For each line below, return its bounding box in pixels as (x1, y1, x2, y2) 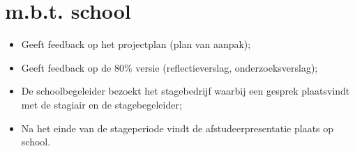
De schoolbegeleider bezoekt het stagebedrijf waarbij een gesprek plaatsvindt (21, 84, 350, 98)
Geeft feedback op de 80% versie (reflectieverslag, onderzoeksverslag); (21, 60, 318, 74)
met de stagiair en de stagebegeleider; (21, 97, 182, 111)
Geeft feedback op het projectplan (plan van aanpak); (21, 37, 251, 51)
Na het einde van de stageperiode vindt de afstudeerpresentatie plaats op (21, 120, 334, 135)
